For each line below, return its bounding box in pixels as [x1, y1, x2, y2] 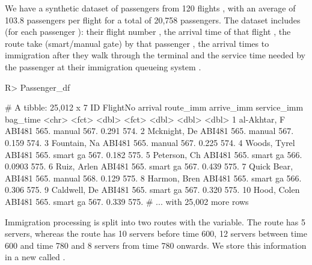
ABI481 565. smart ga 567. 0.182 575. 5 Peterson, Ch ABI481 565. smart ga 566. [5, 148, 302, 160]
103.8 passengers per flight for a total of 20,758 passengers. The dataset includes [5, 13, 301, 26]
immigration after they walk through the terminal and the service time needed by [5, 49, 305, 61]
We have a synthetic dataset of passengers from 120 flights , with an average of [5, 2, 296, 14]
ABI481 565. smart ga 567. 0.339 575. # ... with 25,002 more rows [5, 195, 249, 207]
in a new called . [5, 251, 66, 263]
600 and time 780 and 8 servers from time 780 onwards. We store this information [5, 239, 307, 251]
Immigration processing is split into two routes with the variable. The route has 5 [5, 215, 305, 228]
